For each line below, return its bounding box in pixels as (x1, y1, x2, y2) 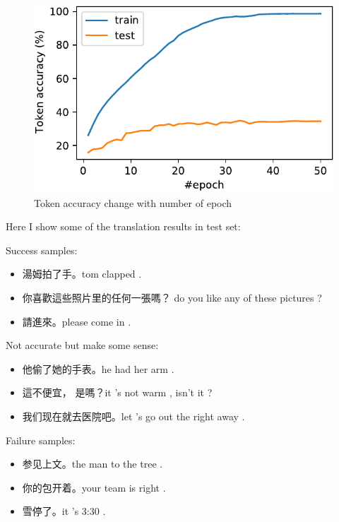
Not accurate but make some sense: (6, 338, 159, 352)
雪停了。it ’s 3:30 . (22, 504, 106, 518)
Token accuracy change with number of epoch (34, 195, 232, 210)
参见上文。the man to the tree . (22, 456, 163, 471)
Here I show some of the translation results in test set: (6, 219, 241, 234)
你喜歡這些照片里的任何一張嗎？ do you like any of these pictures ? (22, 290, 322, 304)
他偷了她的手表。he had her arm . (22, 361, 174, 376)
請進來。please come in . (22, 314, 131, 328)
